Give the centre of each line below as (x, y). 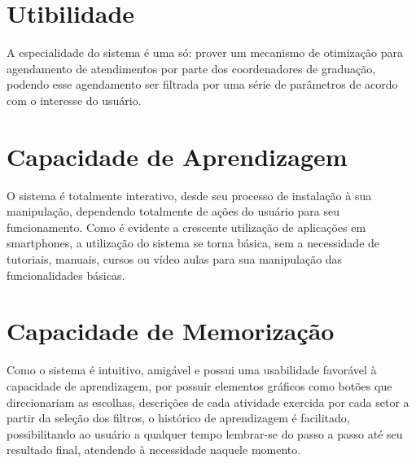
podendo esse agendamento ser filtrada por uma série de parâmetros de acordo (202, 84)
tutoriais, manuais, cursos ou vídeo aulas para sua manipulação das (175, 259)
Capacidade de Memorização (171, 331)
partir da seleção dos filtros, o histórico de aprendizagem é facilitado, (178, 418)
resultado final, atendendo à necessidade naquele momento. (154, 450)
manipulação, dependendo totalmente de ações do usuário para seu (173, 211)
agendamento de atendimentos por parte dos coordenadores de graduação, (191, 68)
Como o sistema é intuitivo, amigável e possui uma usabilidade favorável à (192, 370)
